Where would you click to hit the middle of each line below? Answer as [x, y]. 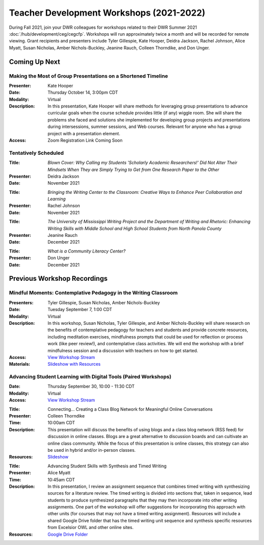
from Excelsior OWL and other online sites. [91, 527]
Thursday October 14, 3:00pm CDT [83, 92]
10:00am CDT [61, 423]
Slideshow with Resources [74, 364]
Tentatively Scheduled [36, 153]
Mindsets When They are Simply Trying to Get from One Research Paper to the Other [133, 169]
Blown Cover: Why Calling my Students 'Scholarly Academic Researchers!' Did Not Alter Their [143, 163]
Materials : [20, 364]
